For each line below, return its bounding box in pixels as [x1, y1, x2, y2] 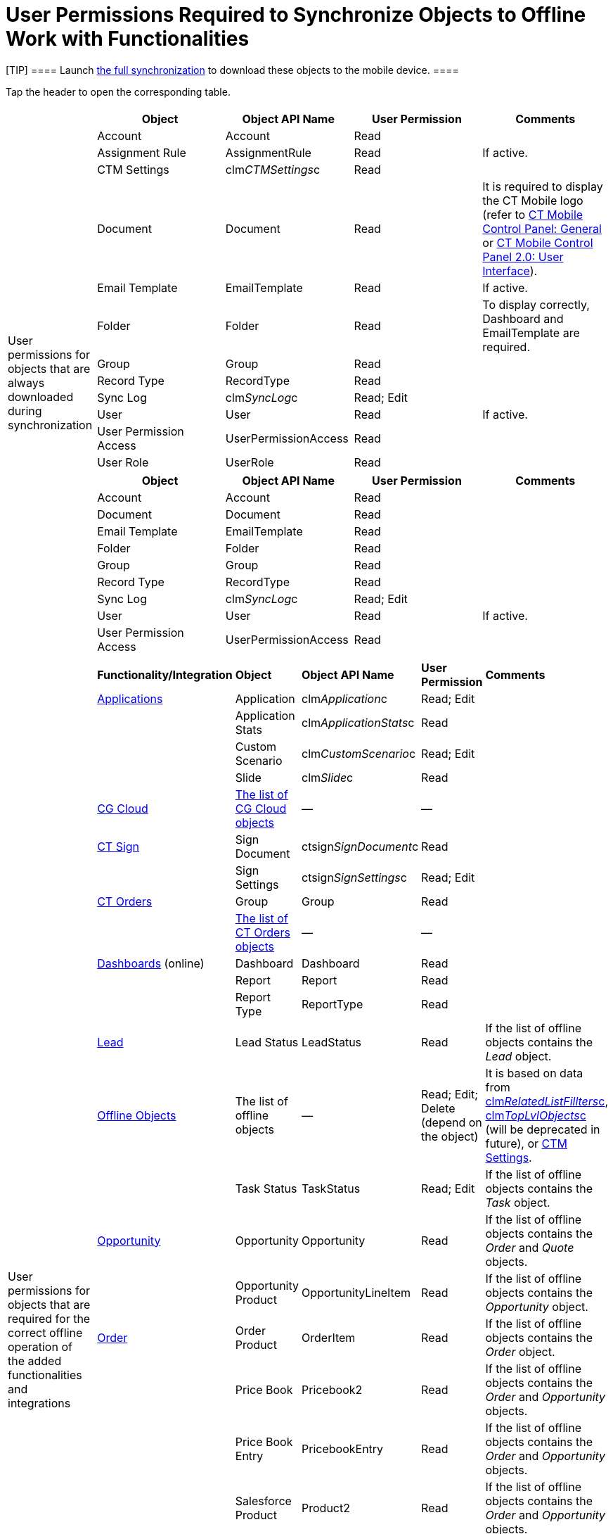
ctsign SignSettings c [302, 870, 407, 885]
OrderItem [302, 1330, 356, 1345]
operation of [8, 1339, 72, 1354]
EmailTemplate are [482, 325, 580, 340]
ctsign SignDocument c [302, 839, 419, 854]
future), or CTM [485, 1136, 567, 1150]
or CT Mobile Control [482, 235, 593, 250]
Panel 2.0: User [482, 249, 564, 264]
